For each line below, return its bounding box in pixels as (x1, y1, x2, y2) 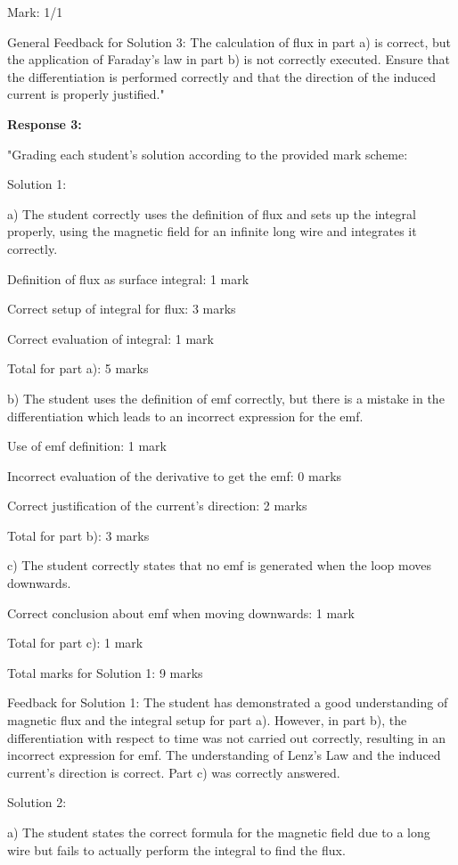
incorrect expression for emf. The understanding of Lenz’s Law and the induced (7, 746, 441, 764)
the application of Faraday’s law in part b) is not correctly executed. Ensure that (7, 50, 451, 69)
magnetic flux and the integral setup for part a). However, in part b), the (7, 711, 407, 730)
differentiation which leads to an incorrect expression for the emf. (7, 406, 364, 425)
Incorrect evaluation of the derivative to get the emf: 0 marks (7, 466, 342, 485)
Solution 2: (7, 793, 67, 812)
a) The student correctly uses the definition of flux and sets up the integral (7, 204, 417, 223)
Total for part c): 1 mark (7, 633, 143, 652)
